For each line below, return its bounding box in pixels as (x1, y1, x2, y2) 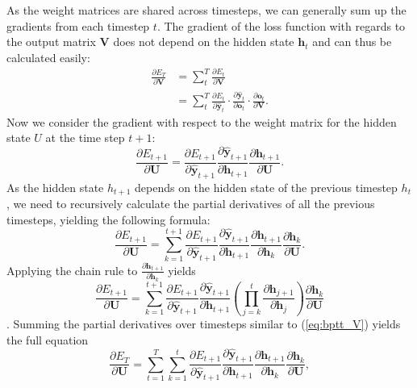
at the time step (45, 129, 125, 146)
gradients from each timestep (6, 17, 150, 34)
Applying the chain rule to (6, 261, 138, 278)
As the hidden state (6, 178, 104, 195)
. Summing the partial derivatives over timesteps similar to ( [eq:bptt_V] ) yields (6, 315, 401, 332)
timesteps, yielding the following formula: (6, 211, 211, 227)
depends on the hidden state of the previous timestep (135, 178, 398, 195)
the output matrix (6, 33, 96, 50)
